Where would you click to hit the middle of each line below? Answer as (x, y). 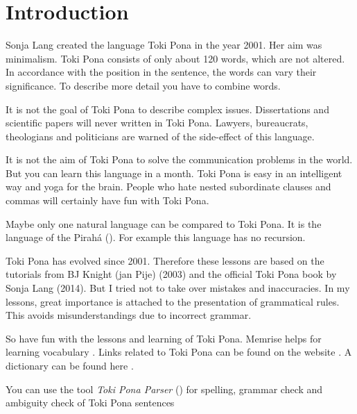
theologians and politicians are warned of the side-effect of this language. (160, 136)
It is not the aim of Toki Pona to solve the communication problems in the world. (179, 159)
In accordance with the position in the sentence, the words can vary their (161, 72)
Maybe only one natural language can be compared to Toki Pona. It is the (164, 223)
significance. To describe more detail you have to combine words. (143, 85)
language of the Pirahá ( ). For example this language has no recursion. (156, 237)
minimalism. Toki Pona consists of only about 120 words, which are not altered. (175, 58)
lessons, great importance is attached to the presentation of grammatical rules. (173, 301)
